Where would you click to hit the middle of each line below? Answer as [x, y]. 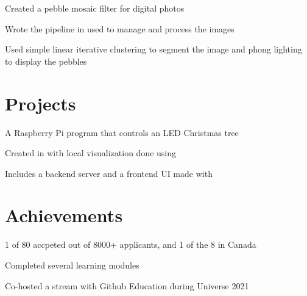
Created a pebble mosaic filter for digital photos [95, 8]
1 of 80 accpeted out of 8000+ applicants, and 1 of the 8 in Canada [131, 244]
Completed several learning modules [72, 265]
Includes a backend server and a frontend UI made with [109, 173]
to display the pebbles [46, 61]
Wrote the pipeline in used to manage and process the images [120, 28]
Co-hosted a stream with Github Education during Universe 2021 [127, 285]
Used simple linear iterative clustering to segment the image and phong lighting [153, 49]
